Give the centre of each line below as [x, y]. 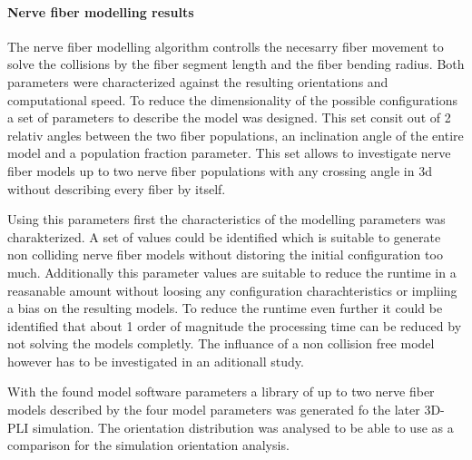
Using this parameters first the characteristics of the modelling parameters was [226, 219]
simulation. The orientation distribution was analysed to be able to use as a [243, 427]
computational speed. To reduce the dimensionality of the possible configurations [232, 99]
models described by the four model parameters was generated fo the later [214, 410]
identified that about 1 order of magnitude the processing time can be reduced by [235, 325]
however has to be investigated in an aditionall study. [156, 361]
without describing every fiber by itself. [117, 188]
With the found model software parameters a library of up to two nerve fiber [221, 391]
